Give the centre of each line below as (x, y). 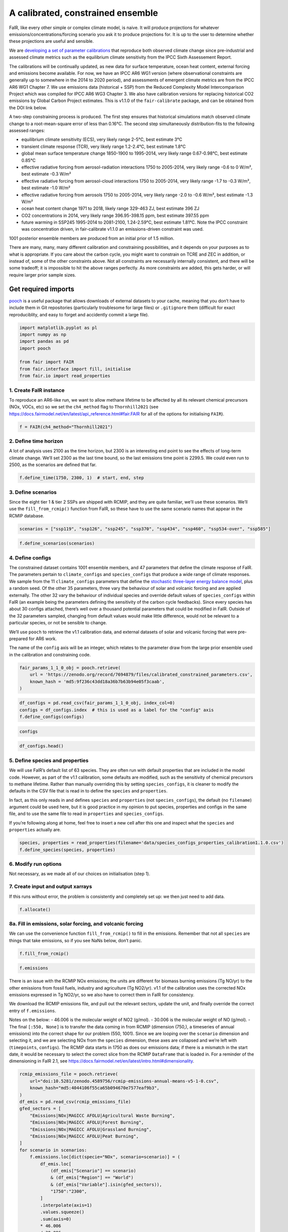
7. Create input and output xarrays (51, 887)
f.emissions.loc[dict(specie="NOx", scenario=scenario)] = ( (105, 1157)
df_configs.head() (42, 746)
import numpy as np (43, 334)
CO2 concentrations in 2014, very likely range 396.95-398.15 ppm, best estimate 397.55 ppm (115, 215)
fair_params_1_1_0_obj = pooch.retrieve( (70, 667)
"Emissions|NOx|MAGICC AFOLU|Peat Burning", (84, 1136)
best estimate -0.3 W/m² (46, 174)
